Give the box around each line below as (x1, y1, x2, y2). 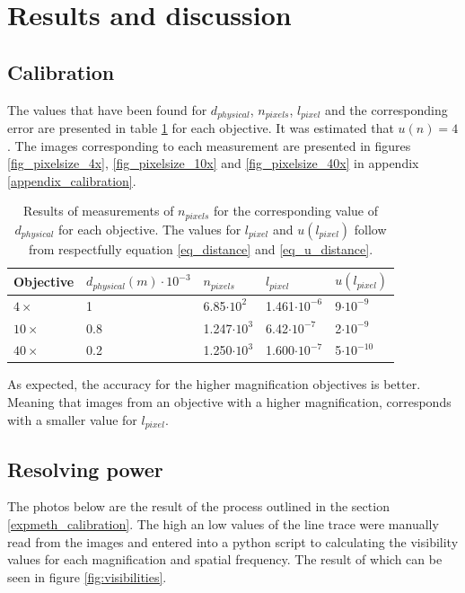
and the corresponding (325, 100, 448, 119)
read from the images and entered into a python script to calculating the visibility (7, 532, 459, 551)
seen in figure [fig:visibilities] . (7, 567, 167, 586)
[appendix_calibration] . (7, 171, 136, 190)
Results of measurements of (23, 201, 174, 220)
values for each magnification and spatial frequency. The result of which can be (7, 550, 443, 569)
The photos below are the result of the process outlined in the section (7, 497, 390, 516)
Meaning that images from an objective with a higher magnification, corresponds (7, 393, 452, 412)
